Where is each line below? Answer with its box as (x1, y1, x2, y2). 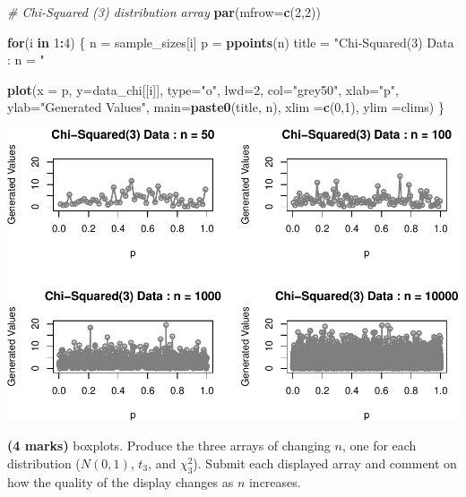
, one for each (341, 436, 417, 455)
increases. (248, 472, 301, 491)
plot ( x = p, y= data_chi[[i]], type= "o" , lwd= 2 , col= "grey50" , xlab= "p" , (7, 80, 399, 99)
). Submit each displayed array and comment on (193, 453, 457, 472)
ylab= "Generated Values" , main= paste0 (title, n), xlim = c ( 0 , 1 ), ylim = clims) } (7, 98, 444, 116)
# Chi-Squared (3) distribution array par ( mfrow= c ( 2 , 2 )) (7, 3, 321, 21)
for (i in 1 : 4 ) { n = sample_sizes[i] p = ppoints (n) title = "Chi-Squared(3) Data (7, 32, 454, 51)
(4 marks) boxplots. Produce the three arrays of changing (7, 436, 331, 455)
